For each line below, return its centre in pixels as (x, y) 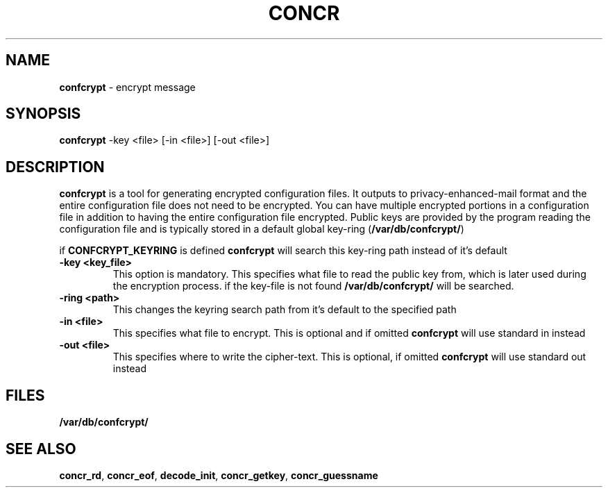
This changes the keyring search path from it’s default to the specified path (285, 310)
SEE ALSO (41, 449)
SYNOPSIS (43, 114)
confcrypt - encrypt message (127, 87)
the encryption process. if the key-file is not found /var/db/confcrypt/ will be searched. (313, 286)
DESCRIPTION (55, 167)
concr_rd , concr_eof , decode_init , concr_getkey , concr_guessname (219, 475)
